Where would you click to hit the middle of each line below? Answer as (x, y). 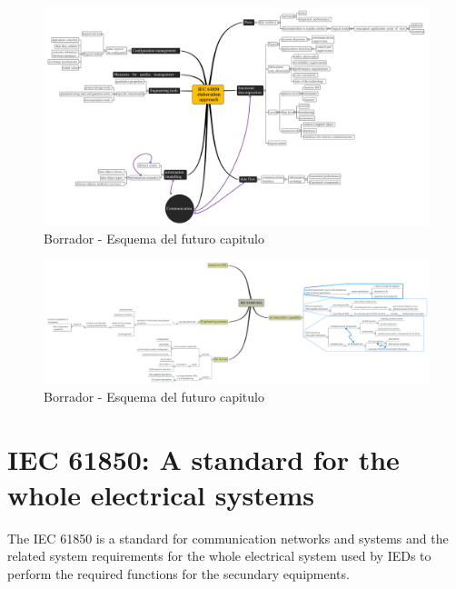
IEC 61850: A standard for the (203, 459)
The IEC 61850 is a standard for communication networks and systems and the (228, 538)
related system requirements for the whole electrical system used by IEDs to (219, 556)
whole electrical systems (161, 494)
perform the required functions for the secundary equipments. (178, 573)
